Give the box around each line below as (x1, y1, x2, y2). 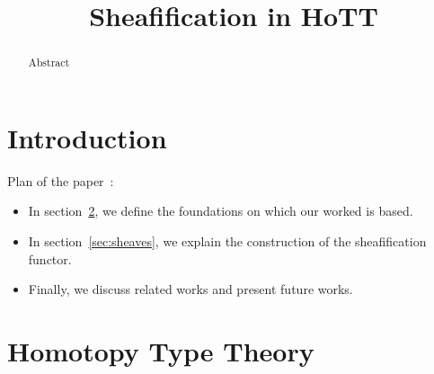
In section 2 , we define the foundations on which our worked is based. (28, 201, 413, 220)
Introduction (7, 119, 167, 156)
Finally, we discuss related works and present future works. (28, 280, 353, 298)
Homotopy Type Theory (7, 332, 314, 369)
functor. (28, 249, 72, 268)
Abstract (28, 55, 70, 70)
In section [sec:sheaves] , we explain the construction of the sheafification (28, 231, 427, 250)
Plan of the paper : (7, 171, 114, 190)
